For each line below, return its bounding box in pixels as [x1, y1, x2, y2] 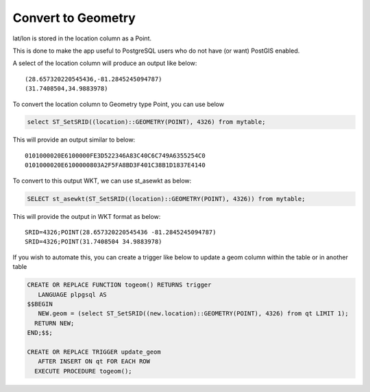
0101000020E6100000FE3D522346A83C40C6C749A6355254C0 [25, 151, 206, 159]
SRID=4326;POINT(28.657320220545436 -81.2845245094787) [25, 228, 217, 236]
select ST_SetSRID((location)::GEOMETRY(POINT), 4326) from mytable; [27, 118, 266, 126]
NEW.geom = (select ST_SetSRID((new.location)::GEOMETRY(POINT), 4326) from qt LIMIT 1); [38, 310, 349, 317]
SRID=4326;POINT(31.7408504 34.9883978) [25, 238, 162, 246]
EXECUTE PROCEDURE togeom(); [34, 367, 133, 375]
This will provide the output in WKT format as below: [12, 212, 161, 220]
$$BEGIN [27, 300, 53, 308]
